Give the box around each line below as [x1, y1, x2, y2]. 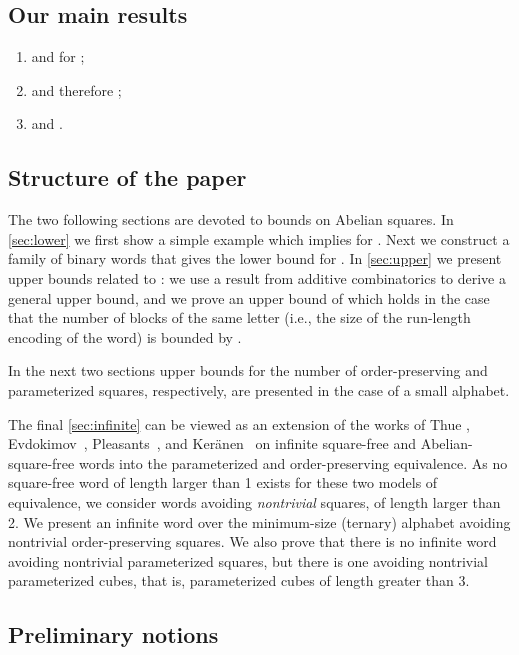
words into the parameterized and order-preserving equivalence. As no [78, 452, 508, 473]
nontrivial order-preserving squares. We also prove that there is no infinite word [8, 531, 497, 552]
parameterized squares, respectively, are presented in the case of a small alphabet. [8, 379, 510, 400]
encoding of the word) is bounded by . [8, 326, 242, 347]
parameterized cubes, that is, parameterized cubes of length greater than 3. [8, 570, 470, 591]
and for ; [31, 46, 85, 67]
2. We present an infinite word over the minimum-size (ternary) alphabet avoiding [8, 511, 511, 532]
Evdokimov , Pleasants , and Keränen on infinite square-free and [8, 433, 416, 454]
